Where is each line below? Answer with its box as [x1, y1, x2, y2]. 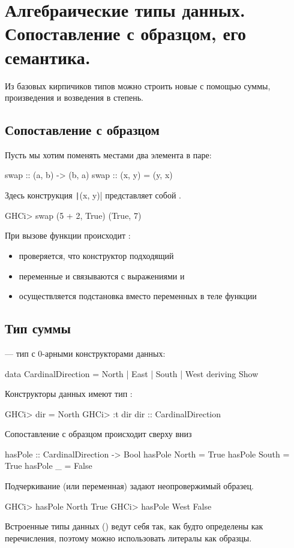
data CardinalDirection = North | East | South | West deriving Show [5, 367, 259, 380]
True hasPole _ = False [5, 459, 92, 472]
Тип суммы [5, 319, 71, 338]
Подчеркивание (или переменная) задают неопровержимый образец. [5, 480, 254, 492]
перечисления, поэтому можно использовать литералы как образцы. [5, 531, 252, 544]
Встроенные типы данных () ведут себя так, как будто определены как [5, 520, 263, 532]
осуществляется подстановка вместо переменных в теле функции [19, 290, 257, 302]
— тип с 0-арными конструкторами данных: [5, 347, 166, 359]
